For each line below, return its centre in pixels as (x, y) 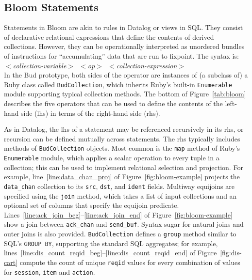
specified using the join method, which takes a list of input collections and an (120, 195)
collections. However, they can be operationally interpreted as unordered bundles (124, 46)
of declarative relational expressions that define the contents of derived (109, 37)
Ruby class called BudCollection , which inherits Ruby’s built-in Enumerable (118, 84)
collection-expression (147, 65)
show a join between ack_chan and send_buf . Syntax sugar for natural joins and (124, 224)
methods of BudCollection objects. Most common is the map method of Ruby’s (122, 148)
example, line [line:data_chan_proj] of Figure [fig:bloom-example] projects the (122, 177)
